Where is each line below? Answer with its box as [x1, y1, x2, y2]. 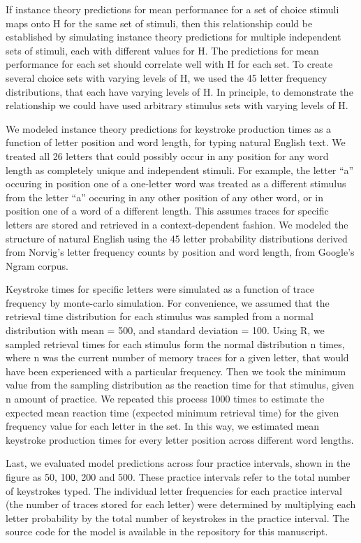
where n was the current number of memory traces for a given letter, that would [6, 350, 349, 365]
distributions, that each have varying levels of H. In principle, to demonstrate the [6, 84, 353, 99]
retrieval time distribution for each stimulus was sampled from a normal [6, 309, 314, 324]
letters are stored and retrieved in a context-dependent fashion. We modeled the [6, 217, 348, 231]
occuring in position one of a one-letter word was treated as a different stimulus [6, 176, 346, 191]
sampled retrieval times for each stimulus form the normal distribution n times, [6, 336, 345, 351]
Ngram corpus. [6, 258, 68, 273]
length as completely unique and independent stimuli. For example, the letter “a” [6, 162, 354, 177]
